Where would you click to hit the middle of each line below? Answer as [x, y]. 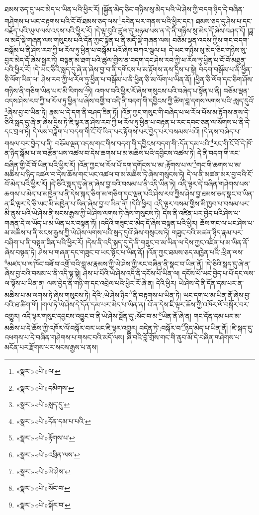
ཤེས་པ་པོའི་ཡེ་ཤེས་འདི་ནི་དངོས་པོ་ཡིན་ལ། [131, 273]
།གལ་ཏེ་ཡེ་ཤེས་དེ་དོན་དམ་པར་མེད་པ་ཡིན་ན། [93, 304]
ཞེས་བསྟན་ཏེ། [20, 252]
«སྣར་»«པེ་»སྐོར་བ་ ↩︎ [43, 504]
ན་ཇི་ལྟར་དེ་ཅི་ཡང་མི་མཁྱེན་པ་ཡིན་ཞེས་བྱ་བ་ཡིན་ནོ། [66, 203]
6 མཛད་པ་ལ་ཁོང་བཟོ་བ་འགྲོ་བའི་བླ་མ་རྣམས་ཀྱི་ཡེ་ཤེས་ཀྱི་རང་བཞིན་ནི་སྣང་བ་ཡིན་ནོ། [104, 263]
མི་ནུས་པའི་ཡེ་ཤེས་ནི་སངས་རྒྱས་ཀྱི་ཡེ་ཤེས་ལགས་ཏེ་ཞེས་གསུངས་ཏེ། [83, 213]
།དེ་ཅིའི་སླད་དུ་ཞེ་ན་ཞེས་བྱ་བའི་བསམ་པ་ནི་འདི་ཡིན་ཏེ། [113, 184]
